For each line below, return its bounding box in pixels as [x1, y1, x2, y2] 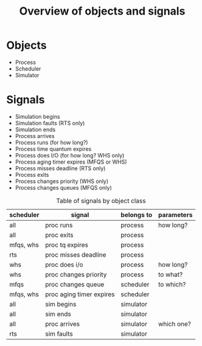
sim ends [45, 310, 71, 318]
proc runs [45, 221, 73, 229]
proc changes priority [45, 270, 107, 279]
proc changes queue [45, 280, 105, 288]
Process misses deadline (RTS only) [15, 164, 106, 171]
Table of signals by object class [56, 196, 146, 205]
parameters [158, 210, 193, 219]
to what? [158, 270, 183, 279]
